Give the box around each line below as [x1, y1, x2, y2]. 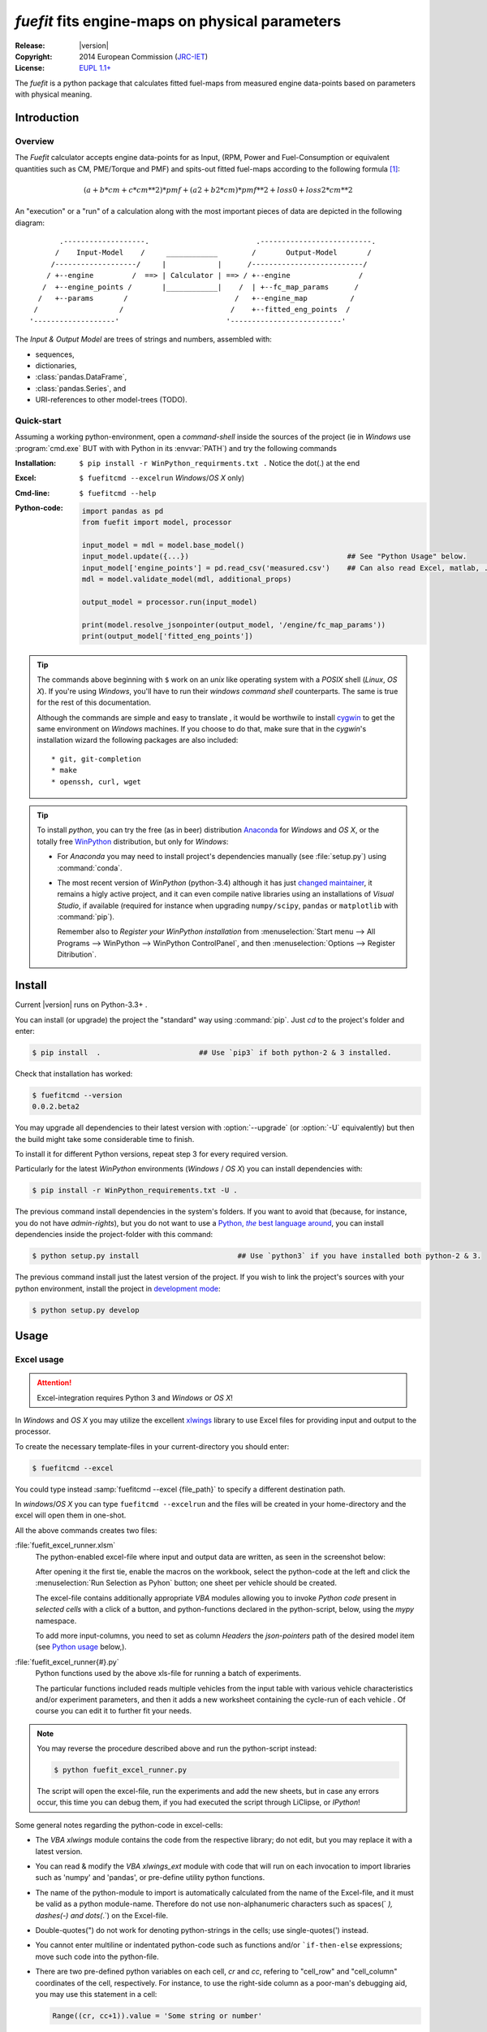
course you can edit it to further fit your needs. [35, 1706, 192, 1716]
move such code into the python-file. [35, 1952, 159, 1961]
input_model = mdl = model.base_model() [81, 541, 245, 549]
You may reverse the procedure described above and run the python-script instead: [37, 1743, 317, 1753]
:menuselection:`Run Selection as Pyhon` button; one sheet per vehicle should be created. [35, 1578, 337, 1588]
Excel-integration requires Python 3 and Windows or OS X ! [37, 1392, 233, 1402]
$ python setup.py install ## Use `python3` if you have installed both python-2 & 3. [32, 1252, 482, 1261]
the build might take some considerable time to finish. [15, 1134, 195, 1144]
